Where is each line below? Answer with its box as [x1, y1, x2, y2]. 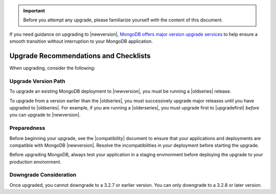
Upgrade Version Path [9, 77, 65, 85]
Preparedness [9, 125, 45, 132]
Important [23, 8, 45, 14]
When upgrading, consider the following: [9, 65, 96, 71]
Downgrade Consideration [9, 171, 77, 178]
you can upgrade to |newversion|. [9, 112, 81, 118]
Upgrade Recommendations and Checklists [9, 51, 151, 60]
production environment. [9, 158, 61, 165]
